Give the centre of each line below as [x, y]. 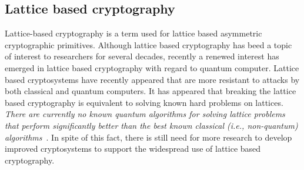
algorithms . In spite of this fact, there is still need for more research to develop [148, 137]
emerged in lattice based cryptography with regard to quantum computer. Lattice [152, 67]
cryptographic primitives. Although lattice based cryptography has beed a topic [148, 44]
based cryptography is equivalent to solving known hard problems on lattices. [144, 102]
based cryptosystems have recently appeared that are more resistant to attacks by [152, 79]
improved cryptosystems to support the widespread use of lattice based [133, 149]
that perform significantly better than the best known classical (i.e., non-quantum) [151, 125]
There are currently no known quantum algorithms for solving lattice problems [145, 114]
